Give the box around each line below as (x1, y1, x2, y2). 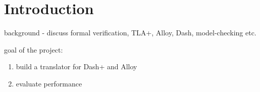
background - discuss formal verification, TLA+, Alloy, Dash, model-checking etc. (4, 27, 256, 38)
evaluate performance (16, 78, 82, 88)
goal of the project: (4, 44, 63, 55)
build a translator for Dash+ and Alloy (16, 61, 137, 72)
